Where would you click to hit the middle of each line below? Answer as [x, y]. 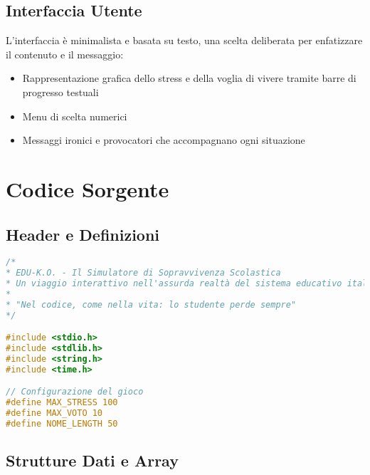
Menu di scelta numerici [75, 116]
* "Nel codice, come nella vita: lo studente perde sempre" [151, 304]
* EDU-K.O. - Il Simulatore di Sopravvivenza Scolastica [143, 273]
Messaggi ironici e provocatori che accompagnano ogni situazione [164, 140]
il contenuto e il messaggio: [65, 54]
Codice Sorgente [88, 188]
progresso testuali [60, 92]
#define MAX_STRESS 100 [62, 403]
